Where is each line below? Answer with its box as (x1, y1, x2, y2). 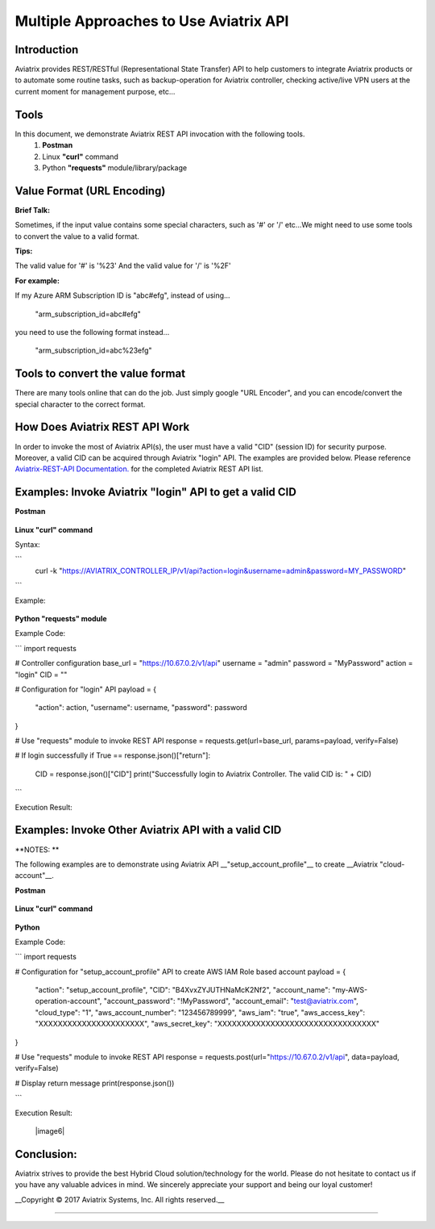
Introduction (14, 43, 79, 56)
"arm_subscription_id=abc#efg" (35, 309, 141, 319)
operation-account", (35, 997, 102, 1006)
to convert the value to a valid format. (14, 231, 140, 241)
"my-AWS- (331, 985, 368, 995)
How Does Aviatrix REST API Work (14, 420, 190, 434)
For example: (14, 275, 60, 286)
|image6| (35, 1126, 65, 1135)
